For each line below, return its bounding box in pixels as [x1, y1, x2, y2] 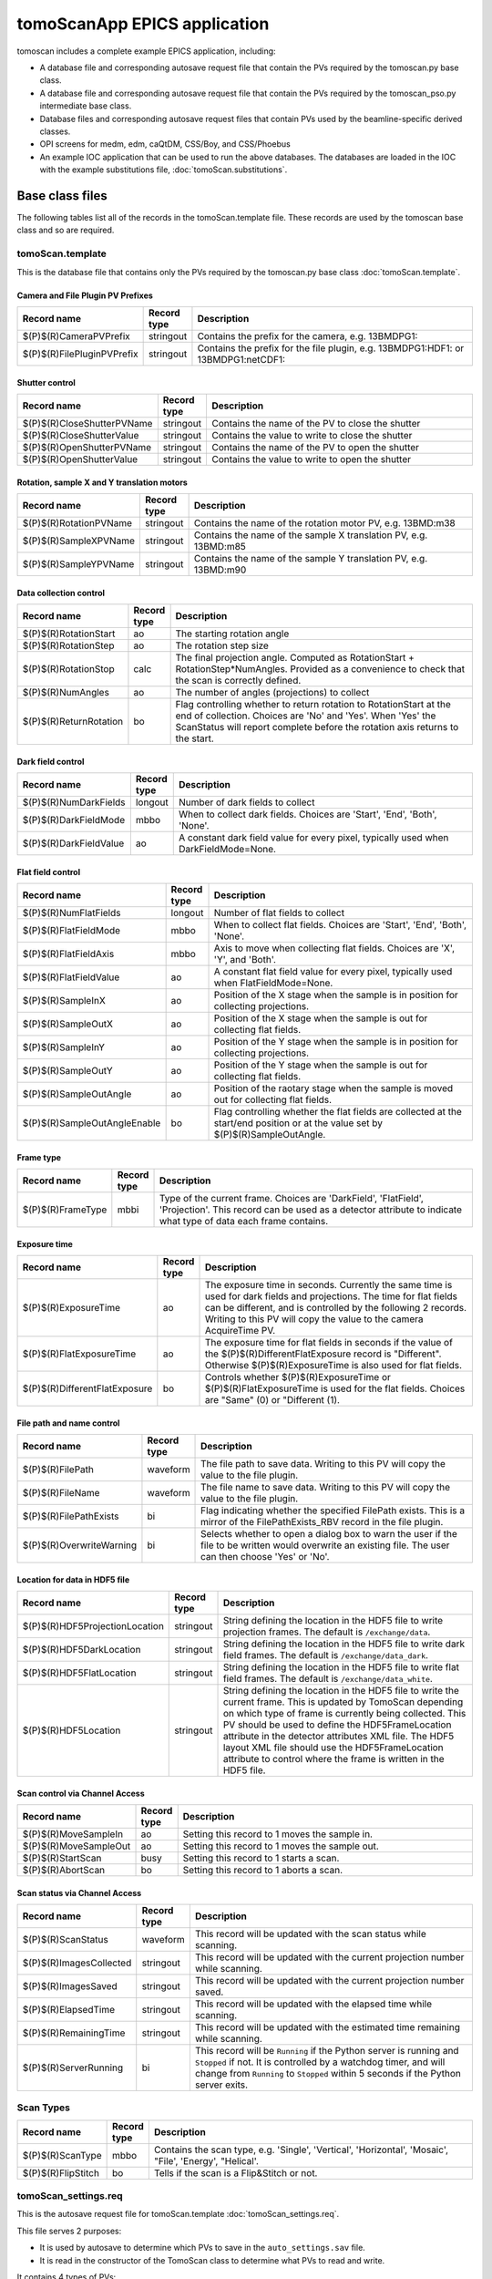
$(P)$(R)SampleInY [22, 1040, 105, 1053]
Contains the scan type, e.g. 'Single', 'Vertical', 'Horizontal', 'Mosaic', [153, 2143, 448, 2156]
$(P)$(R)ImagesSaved [22, 1979, 118, 1992]
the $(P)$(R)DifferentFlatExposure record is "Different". [204, 1347, 442, 1360]
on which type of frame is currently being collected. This [222, 1707, 466, 1719]
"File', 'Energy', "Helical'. [153, 2154, 260, 2167]
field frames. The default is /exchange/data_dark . [222, 1648, 428, 1661]
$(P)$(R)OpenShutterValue [22, 452, 138, 465]
